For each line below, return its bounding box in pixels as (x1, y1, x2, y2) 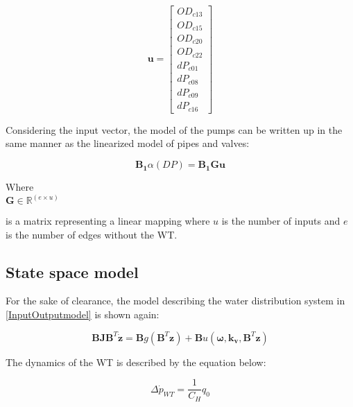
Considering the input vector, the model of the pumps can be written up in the (6, 122, 343, 137)
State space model (6, 261, 139, 282)
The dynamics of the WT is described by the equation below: (6, 354, 266, 369)
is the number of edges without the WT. (6, 227, 178, 241)
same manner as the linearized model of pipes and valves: (6, 136, 250, 150)
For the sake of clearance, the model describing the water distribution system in (6, 293, 345, 308)
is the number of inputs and (221, 214, 341, 228)
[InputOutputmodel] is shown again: (6, 307, 160, 322)
